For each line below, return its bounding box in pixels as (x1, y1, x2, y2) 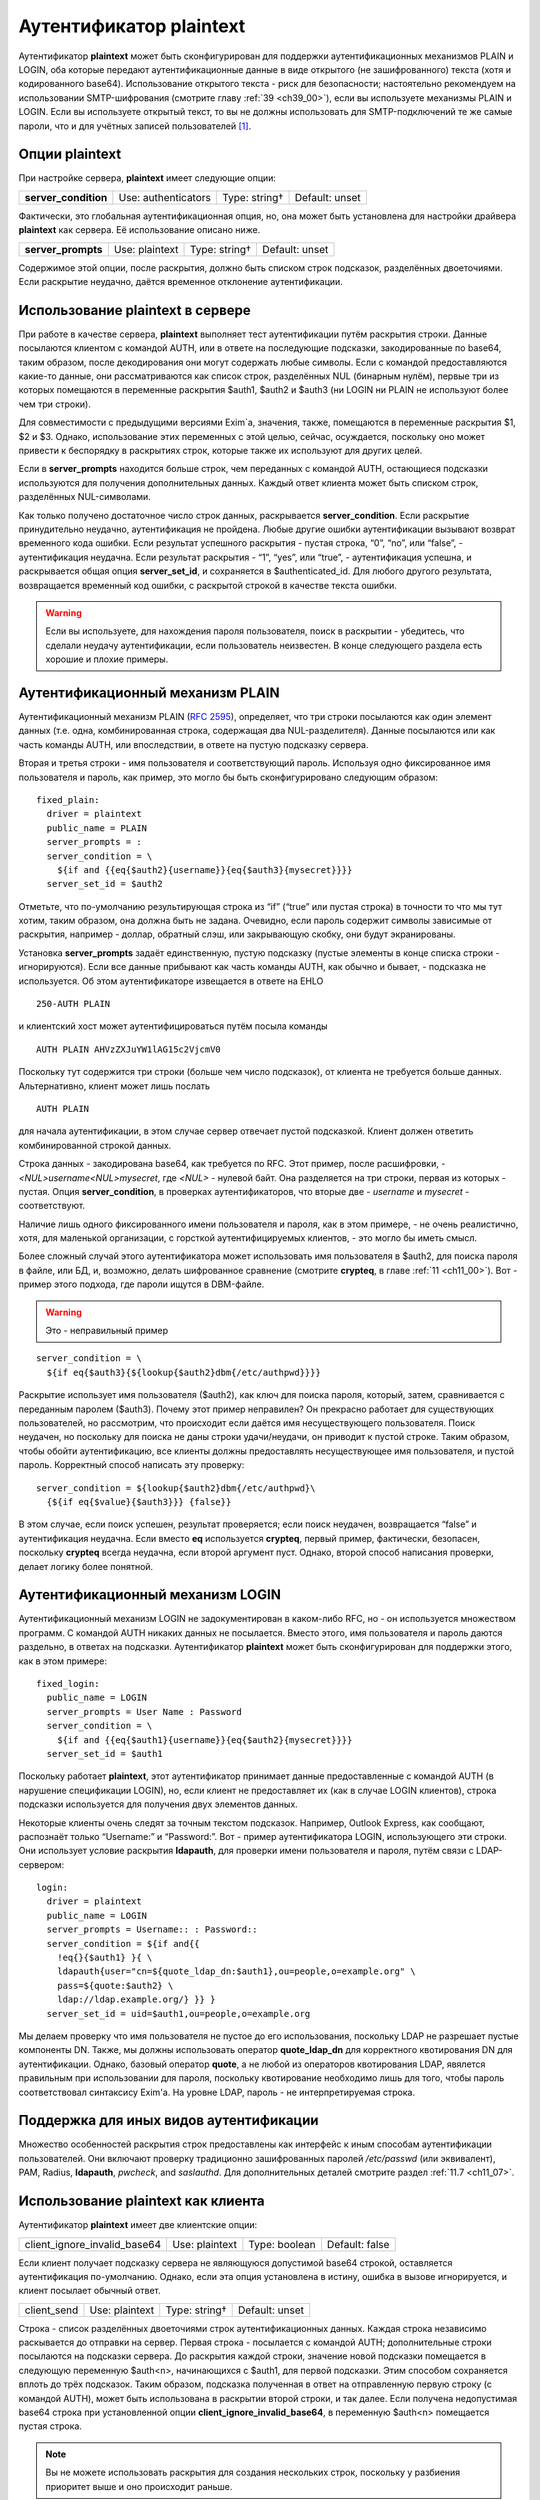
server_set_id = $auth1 (46, 1748, 164, 1759)
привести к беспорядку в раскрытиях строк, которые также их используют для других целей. (18, 445, 423, 456)
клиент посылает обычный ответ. (18, 2285, 161, 2297)
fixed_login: (36, 1678, 100, 1689)
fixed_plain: (36, 794, 100, 805)
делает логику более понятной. (18, 1560, 154, 1572)
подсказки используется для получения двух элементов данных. (18, 1798, 299, 1810)
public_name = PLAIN (46, 822, 148, 834)
